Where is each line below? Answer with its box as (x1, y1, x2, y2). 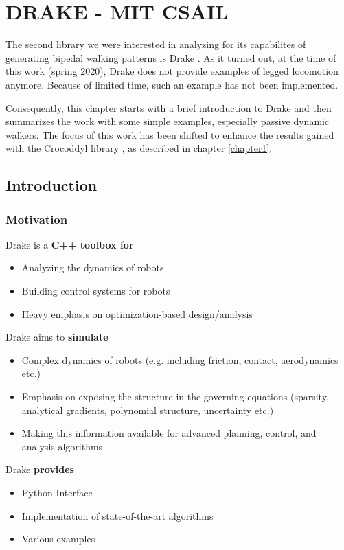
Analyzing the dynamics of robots (21, 260, 164, 275)
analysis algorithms (21, 439, 103, 453)
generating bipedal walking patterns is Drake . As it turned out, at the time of (5, 50, 336, 65)
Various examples (21, 531, 95, 546)
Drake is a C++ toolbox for (5, 237, 134, 251)
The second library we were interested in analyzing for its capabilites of (5, 37, 306, 51)
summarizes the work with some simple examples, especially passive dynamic (5, 114, 330, 128)
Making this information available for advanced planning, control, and (21, 426, 317, 440)
